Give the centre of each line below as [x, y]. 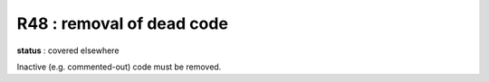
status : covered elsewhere [68, 50]
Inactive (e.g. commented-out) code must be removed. [119, 67]
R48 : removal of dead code [122, 23]
